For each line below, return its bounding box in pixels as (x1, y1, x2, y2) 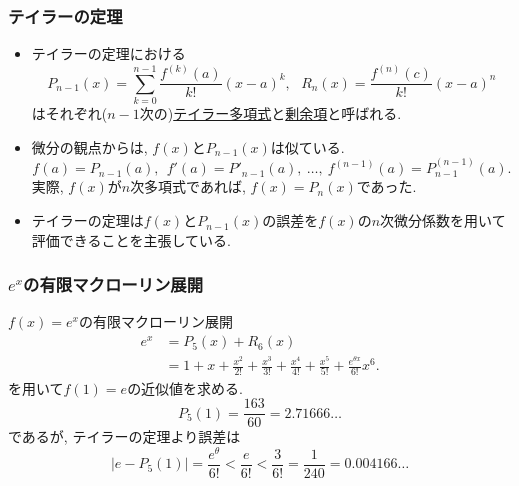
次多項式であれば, (130, 176, 246, 197)
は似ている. (270, 136, 345, 157)
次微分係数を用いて (380, 210, 506, 231)
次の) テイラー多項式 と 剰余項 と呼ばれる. (139, 103, 402, 124)
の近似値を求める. (127, 377, 244, 398)
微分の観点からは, (31, 136, 148, 157)
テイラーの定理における (31, 43, 186, 64)
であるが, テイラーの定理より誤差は (8, 426, 241, 447)
